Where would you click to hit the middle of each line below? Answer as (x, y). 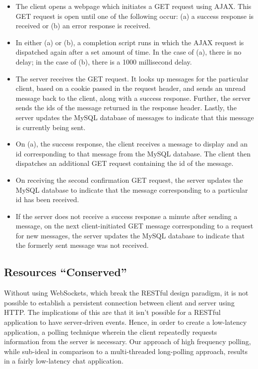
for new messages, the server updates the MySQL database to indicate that (130, 235)
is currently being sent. (51, 127)
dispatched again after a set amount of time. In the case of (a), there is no (129, 52)
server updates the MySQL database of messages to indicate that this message (135, 117)
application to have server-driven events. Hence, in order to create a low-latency (126, 322)
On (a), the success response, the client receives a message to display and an (132, 144)
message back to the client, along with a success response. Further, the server (133, 98)
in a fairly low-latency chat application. (64, 361)
